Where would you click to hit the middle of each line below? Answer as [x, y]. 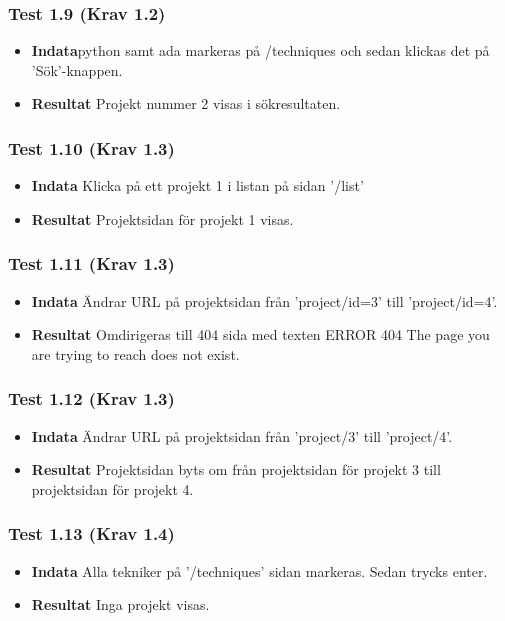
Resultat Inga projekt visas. [120, 604]
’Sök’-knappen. [77, 69]
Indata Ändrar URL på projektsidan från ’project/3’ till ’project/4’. [242, 435]
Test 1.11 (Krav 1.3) [91, 263]
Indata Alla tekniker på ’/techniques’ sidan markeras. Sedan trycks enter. [259, 570]
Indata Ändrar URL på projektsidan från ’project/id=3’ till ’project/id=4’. [264, 300]
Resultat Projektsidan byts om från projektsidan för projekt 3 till [236, 469]
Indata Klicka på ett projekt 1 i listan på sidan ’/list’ [197, 185]
